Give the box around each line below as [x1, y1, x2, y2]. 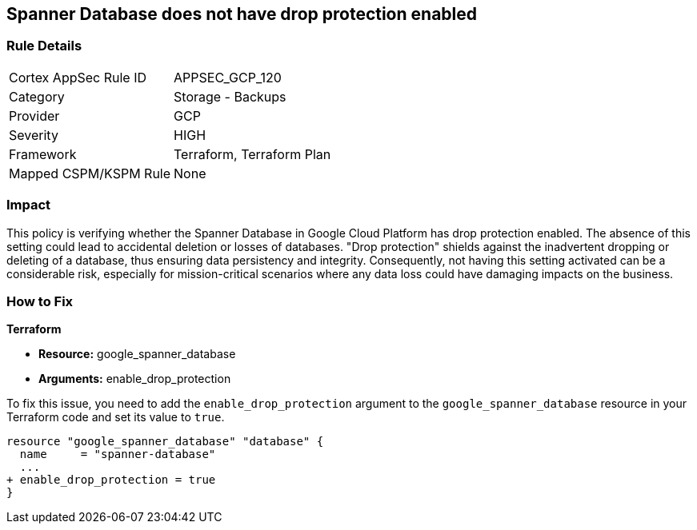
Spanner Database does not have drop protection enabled [6, 4, 477, 24]
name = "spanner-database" [19, 448, 216, 461]
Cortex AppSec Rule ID [9, 69, 147, 86]
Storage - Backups [174, 88, 286, 105]
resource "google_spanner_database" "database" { [6, 435, 324, 448]
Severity [9, 126, 58, 143]
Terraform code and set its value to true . [6, 410, 225, 424]
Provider [9, 107, 60, 124]
